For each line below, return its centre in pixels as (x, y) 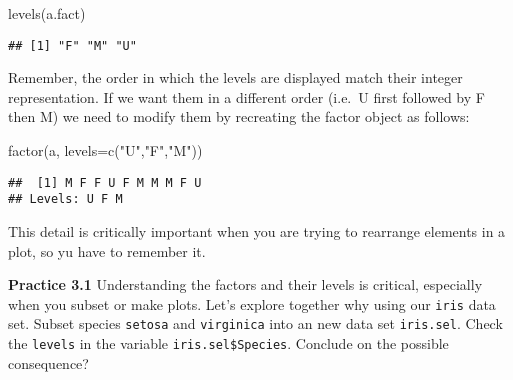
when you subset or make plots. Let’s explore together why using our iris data (252, 303)
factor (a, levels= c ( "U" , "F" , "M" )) (105, 150)
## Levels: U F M (65, 199)
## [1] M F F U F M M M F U (105, 182)
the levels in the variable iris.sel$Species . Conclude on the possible (228, 343)
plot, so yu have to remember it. (107, 250)
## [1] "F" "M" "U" (72, 45)
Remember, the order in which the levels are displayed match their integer (235, 77)
